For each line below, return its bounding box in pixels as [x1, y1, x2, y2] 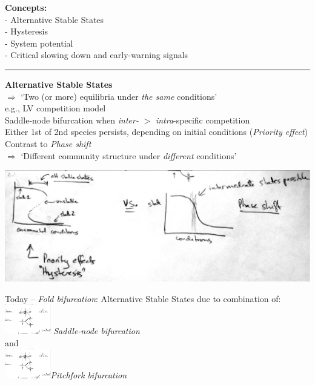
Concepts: [5, 1, 47, 13]
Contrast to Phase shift [5, 137, 91, 150]
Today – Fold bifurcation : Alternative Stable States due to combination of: [5, 292, 281, 304]
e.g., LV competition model [5, 102, 106, 114]
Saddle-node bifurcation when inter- [5, 113, 139, 126]
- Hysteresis [5, 25, 48, 38]
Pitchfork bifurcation [50, 369, 127, 381]
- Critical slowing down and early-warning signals [5, 48, 188, 61]
